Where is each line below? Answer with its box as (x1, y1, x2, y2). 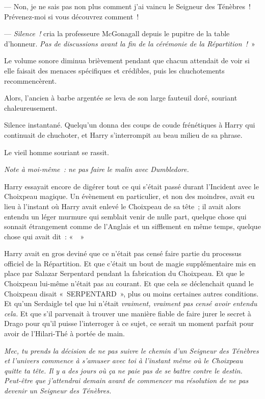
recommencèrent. (4, 75, 57, 86)
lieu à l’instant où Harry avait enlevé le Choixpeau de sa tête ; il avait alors (4, 201, 241, 211)
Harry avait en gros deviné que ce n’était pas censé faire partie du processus (4, 248, 242, 259)
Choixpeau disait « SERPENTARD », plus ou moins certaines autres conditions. (4, 288, 259, 298)
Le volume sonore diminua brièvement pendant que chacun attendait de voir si (4, 55, 250, 66)
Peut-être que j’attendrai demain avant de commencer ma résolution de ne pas (4, 375, 249, 386)
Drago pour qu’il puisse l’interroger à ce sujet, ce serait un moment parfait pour (4, 318, 254, 329)
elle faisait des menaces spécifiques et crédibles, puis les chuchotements (4, 65, 225, 76)
